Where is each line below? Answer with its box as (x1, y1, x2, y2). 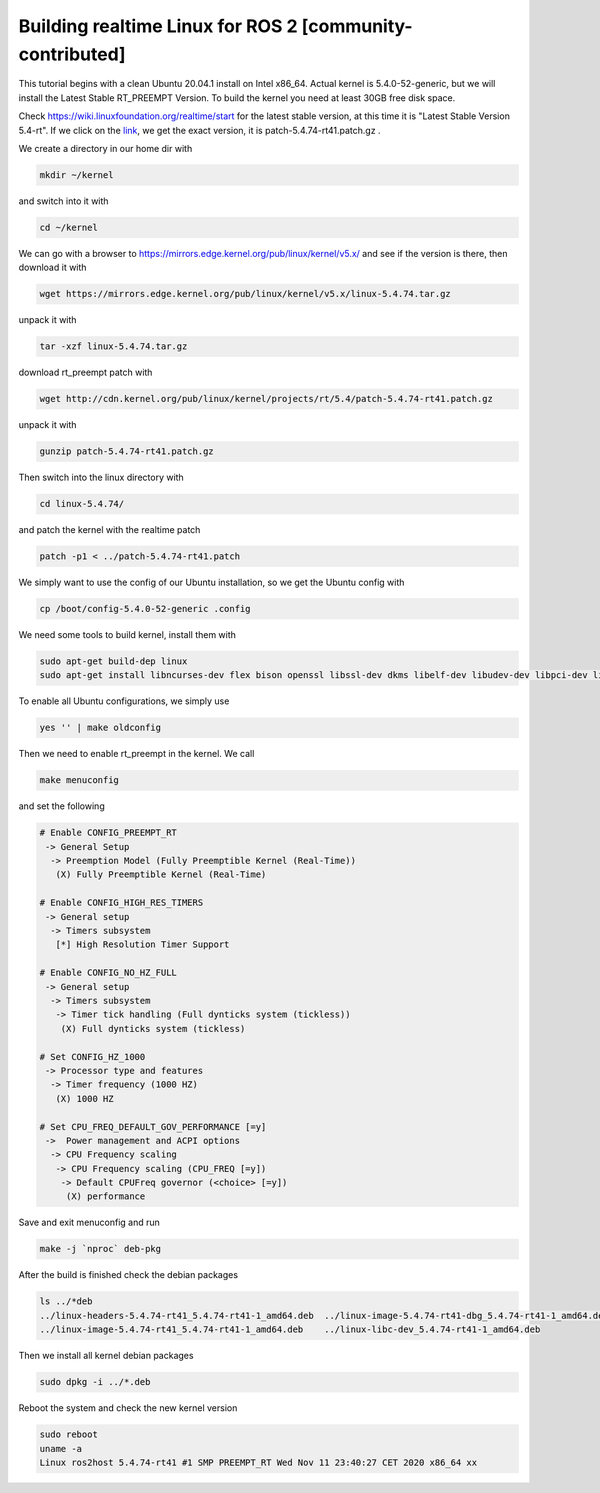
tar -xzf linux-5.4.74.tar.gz (39, 341, 188, 352)
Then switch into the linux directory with (18, 471, 184, 484)
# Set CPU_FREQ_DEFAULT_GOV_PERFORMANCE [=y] (39, 1121, 267, 1132)
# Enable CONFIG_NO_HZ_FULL (39, 967, 177, 979)
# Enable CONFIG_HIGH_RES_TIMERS (39, 897, 204, 909)
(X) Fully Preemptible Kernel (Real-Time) (55, 869, 267, 880)
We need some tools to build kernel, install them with (18, 629, 237, 641)
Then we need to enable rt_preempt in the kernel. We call (18, 748, 255, 760)
